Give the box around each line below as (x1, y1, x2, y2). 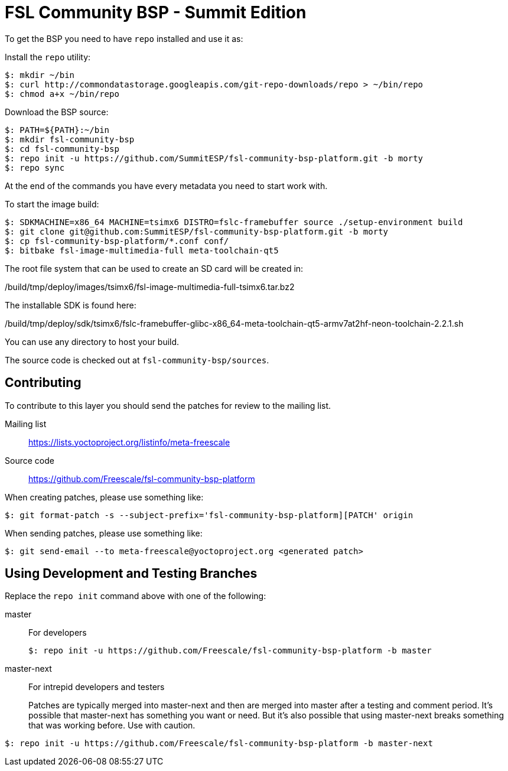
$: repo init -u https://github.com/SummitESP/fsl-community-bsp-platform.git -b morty (5, 153, 424, 163)
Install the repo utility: (5, 51, 91, 62)
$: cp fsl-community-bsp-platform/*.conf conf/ (5, 236, 229, 246)
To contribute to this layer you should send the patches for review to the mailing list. (5, 400, 331, 411)
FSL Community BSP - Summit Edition (5, 2, 307, 22)
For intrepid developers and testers (28, 682, 165, 692)
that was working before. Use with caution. (28, 720, 196, 731)
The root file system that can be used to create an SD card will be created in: (5, 263, 304, 274)
